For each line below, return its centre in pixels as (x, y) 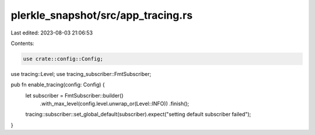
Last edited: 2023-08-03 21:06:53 (52, 33)
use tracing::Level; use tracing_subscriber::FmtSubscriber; (81, 74)
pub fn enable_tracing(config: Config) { (58, 85)
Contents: (22, 43)
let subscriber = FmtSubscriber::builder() (74, 95)
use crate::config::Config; (63, 59)
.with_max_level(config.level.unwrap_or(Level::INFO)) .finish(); (115, 104)
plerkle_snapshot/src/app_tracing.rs (101, 15)
